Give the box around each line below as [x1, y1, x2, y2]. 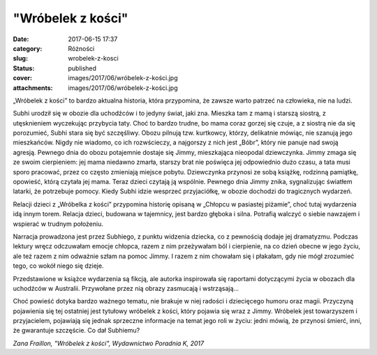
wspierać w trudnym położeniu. [13, 220, 104, 228]
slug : [13, 54, 28, 63]
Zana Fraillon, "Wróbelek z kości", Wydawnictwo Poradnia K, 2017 [13, 339, 205, 347]
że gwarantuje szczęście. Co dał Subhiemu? [13, 326, 140, 335]
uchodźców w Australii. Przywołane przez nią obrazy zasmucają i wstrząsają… [13, 284, 239, 292]
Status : [13, 63, 35, 73]
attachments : [13, 84, 53, 92]
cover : [13, 74, 33, 82]
